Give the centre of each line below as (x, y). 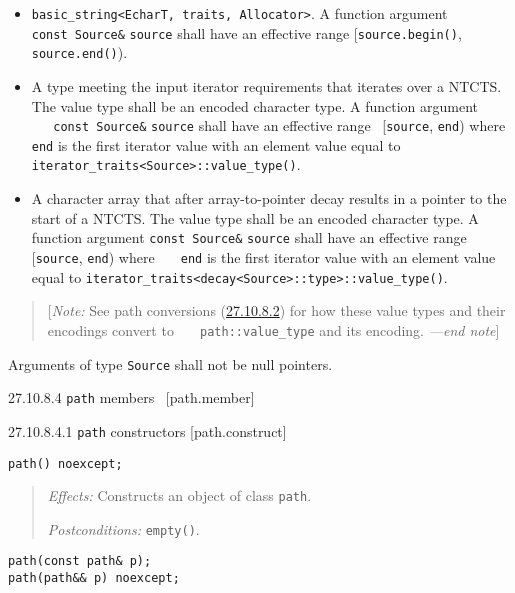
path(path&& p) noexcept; (94, 578)
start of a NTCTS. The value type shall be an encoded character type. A (255, 217)
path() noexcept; (65, 463)
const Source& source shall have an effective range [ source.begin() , (246, 32)
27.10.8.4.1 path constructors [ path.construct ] (147, 430)
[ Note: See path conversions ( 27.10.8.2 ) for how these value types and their (276, 310)
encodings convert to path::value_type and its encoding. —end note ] (273, 329)
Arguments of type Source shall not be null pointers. (170, 363)
